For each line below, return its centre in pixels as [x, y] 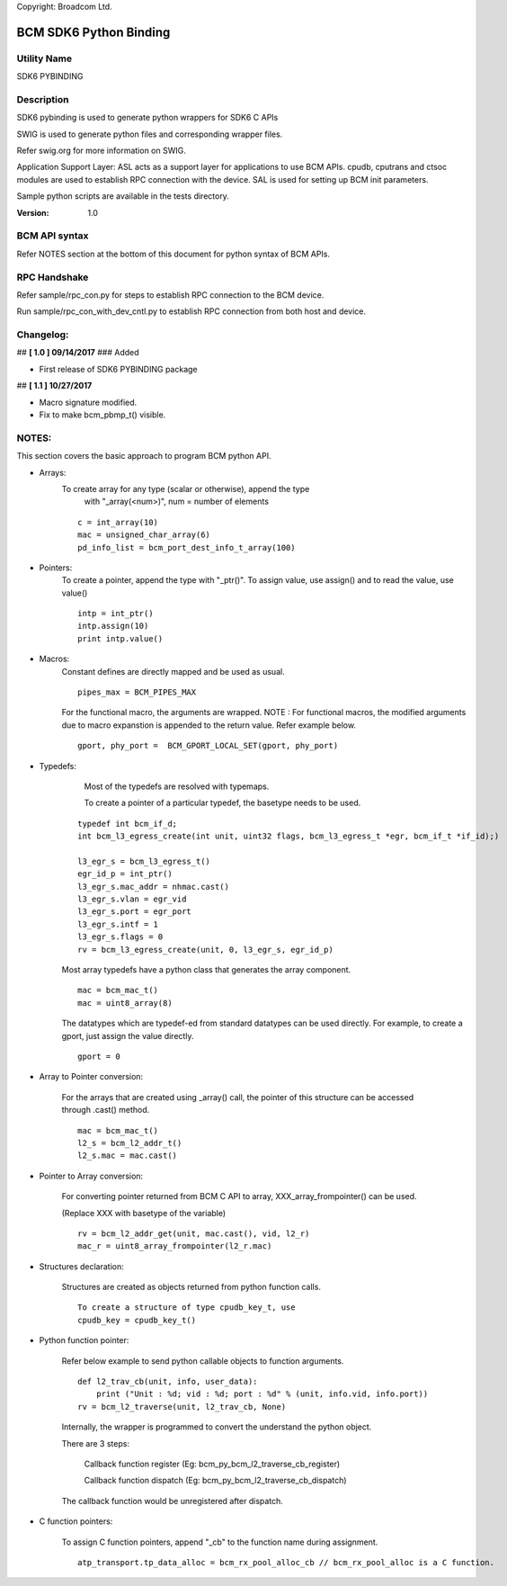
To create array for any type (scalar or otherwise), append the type [186, 488]
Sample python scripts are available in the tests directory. [123, 196]
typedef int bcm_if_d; [128, 824]
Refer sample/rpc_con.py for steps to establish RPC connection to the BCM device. [170, 295]
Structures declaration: [82, 1266]
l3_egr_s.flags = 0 [120, 937]
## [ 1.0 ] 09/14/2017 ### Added [78, 353]
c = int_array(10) [118, 522]
